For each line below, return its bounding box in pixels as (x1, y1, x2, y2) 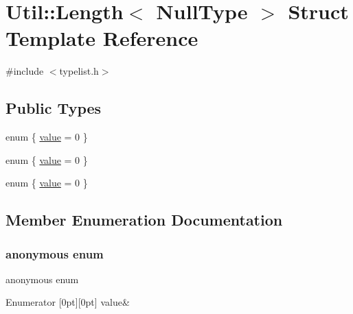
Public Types (5, 97, 102, 119)
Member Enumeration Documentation (5, 209, 283, 230)
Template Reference (5, 24, 198, 52)
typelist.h (59, 64, 99, 78)
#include (5, 64, 44, 78)
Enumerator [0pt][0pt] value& (5, 295, 130, 309)
